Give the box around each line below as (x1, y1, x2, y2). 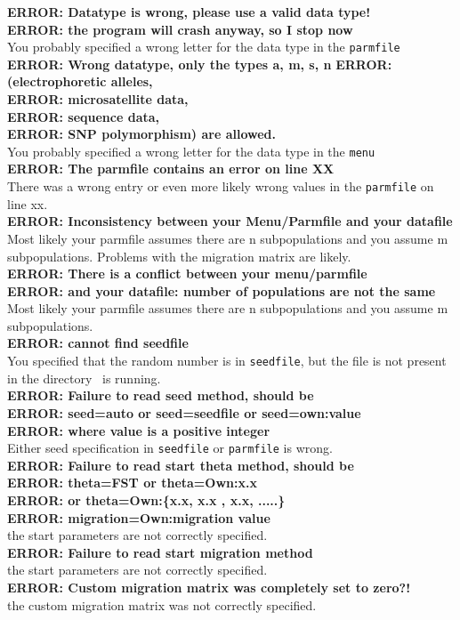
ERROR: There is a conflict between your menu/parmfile (7, 264, 367, 283)
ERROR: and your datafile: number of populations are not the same (7, 281, 436, 300)
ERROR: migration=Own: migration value (7, 508, 270, 527)
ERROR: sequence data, (7, 107, 160, 125)
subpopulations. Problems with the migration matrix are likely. (7, 246, 351, 265)
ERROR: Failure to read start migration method (7, 543, 313, 561)
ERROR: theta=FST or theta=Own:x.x (7, 473, 257, 492)
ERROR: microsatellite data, (7, 90, 189, 109)
